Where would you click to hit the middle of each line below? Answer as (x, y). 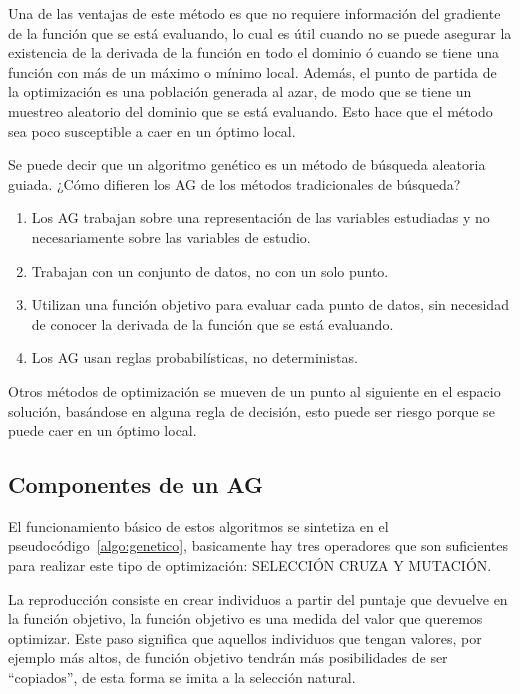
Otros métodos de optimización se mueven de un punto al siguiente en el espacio (254, 390)
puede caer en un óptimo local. (102, 430)
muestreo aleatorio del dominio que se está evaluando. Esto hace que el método (250, 110)
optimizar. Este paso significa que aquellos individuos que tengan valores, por (245, 637)
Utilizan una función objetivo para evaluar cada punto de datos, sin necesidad (270, 304)
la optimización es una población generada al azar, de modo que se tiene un (240, 91)
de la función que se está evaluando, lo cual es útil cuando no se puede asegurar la (260, 32)
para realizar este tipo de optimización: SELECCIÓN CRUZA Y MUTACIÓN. (250, 565)
